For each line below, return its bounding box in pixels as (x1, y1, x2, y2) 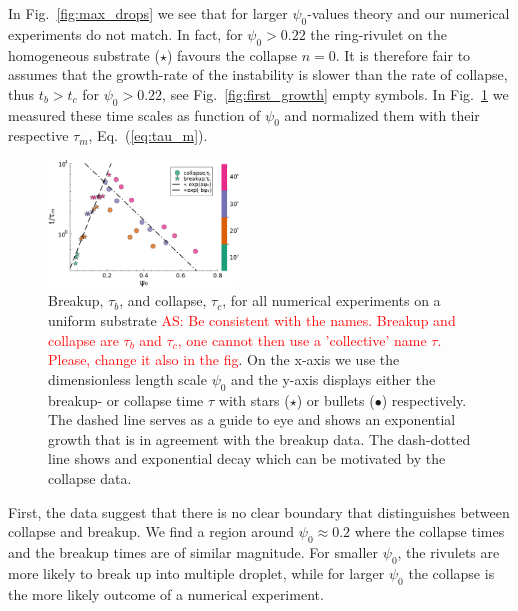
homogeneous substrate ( (8, 44, 160, 65)
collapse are (48, 329, 119, 350)
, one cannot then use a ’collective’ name (177, 329, 427, 350)
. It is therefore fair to (335, 44, 471, 65)
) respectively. (381, 389, 467, 410)
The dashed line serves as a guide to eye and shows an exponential (48, 409, 456, 430)
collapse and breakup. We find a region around (8, 521, 295, 542)
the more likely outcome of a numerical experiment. (8, 583, 324, 604)
